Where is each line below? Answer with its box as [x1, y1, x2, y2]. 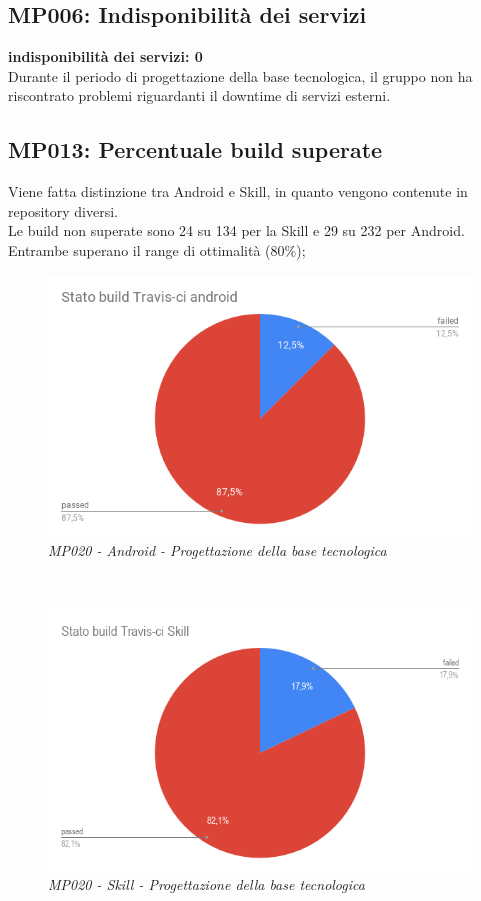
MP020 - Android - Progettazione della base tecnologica [48, 540, 387, 561]
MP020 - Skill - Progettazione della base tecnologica [48, 874, 365, 895]
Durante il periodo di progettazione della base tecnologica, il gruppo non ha [8, 65, 473, 86]
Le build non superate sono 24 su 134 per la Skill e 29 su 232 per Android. [8, 220, 465, 241]
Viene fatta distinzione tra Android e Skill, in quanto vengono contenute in [8, 181, 468, 202]
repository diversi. [8, 200, 118, 221]
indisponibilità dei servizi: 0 [8, 46, 203, 67]
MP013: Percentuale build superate [8, 134, 383, 165]
